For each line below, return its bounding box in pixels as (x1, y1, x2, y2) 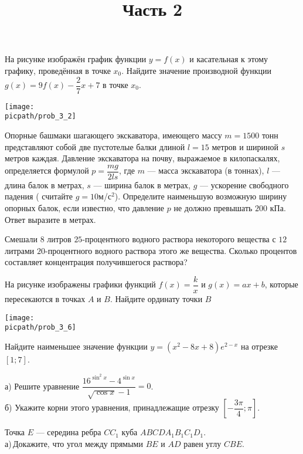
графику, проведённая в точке (5, 64, 111, 76)
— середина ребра (36, 426, 101, 438)
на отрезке (240, 340, 278, 352)
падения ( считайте (5, 190, 73, 202)
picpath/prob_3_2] (5, 112, 76, 121)
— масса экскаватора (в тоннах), (147, 164, 264, 177)
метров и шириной (212, 140, 279, 153)
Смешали (5, 233, 38, 245)
